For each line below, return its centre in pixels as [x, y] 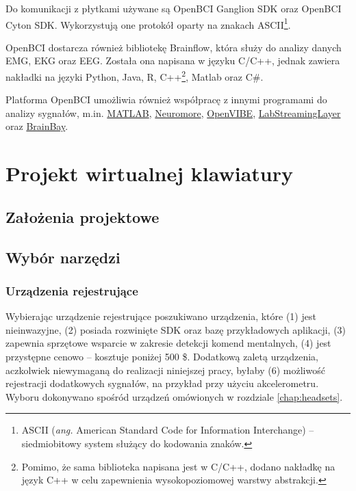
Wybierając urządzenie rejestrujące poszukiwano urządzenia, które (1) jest [161, 316]
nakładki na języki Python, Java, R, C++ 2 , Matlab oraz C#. [135, 76]
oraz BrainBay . [37, 126]
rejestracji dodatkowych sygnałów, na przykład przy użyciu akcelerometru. [162, 383]
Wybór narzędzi [63, 257]
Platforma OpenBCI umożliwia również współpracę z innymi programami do [166, 99]
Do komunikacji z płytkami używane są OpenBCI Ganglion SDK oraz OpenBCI [174, 8]
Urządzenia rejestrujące [72, 290]
